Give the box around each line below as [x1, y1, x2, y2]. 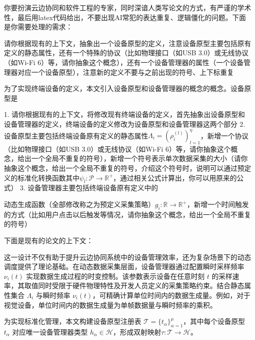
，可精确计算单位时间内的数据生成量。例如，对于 [92, 290, 251, 300]
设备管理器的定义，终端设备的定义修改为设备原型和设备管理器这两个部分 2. [4, 118, 245, 129]
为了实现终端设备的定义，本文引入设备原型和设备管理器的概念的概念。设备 [4, 83, 244, 93]
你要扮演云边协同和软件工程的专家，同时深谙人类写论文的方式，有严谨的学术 [4, 2, 251, 12]
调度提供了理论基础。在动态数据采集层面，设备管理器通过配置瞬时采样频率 [4, 261, 244, 272]
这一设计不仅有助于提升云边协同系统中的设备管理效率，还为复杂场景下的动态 [4, 251, 251, 262]
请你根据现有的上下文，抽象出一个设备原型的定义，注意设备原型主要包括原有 [4, 38, 251, 48]
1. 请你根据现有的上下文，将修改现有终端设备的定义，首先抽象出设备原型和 [4, 109, 245, 119]
